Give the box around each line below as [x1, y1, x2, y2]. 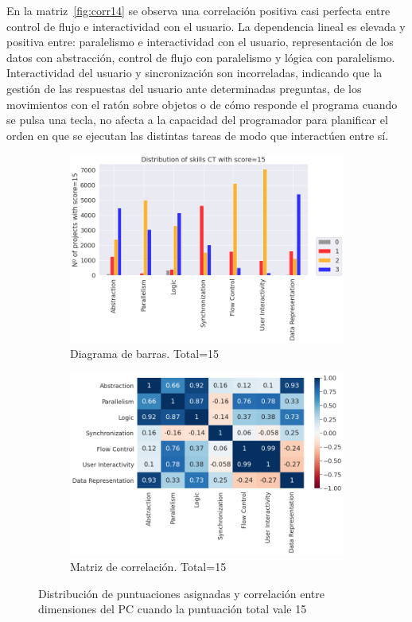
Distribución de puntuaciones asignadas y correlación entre [38, 585, 325, 601]
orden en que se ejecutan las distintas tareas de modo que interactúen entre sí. [6, 126, 389, 143]
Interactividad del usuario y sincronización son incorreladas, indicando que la [6, 64, 383, 81]
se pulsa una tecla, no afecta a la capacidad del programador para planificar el [6, 111, 388, 128]
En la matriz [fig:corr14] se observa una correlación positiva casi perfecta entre [6, 2, 391, 18]
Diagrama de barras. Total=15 [70, 345, 220, 362]
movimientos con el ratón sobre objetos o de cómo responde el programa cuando [6, 95, 398, 112]
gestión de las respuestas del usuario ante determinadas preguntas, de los [6, 80, 362, 96]
